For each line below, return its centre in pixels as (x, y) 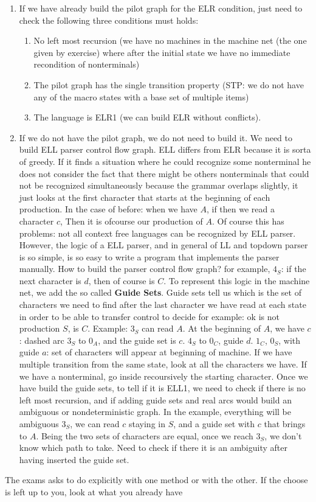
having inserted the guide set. (74, 459)
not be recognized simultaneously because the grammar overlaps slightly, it (159, 185)
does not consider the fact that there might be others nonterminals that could (164, 173)
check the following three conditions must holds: (109, 20)
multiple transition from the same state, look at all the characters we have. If (163, 364)
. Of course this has (248, 221)
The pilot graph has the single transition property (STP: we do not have (169, 84)
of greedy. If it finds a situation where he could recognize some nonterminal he (165, 161)
